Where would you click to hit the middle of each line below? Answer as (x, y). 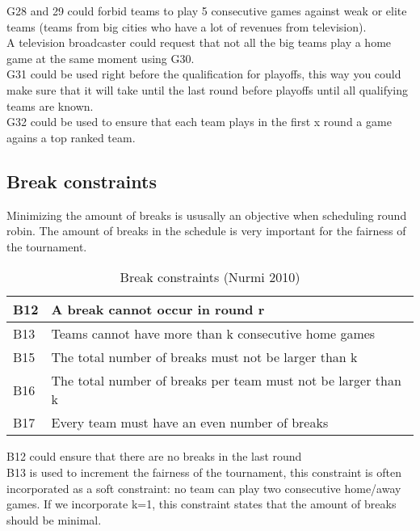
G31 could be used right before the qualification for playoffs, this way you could (204, 74)
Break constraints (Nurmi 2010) (210, 277)
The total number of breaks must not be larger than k (204, 357)
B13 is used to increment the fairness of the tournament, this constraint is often (204, 472)
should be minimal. (54, 519)
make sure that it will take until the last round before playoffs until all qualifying (207, 89)
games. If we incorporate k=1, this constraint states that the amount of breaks (202, 504)
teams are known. (50, 105)
